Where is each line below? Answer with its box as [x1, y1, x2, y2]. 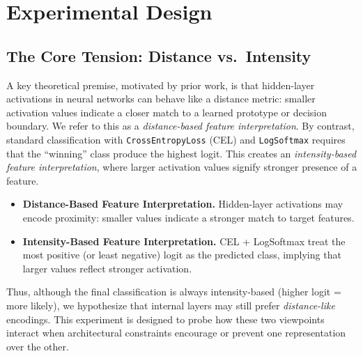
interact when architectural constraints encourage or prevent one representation [6, 325, 346, 340]
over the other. [6, 339, 69, 353]
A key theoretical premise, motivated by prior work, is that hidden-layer [6, 77, 315, 92]
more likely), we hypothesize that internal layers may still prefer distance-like [6, 297, 335, 312]
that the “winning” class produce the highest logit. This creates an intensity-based [6, 146, 357, 160]
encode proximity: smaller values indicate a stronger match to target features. [22, 210, 355, 224]
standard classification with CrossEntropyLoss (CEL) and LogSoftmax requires [6, 132, 346, 146]
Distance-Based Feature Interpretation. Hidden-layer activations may [22, 196, 343, 211]
